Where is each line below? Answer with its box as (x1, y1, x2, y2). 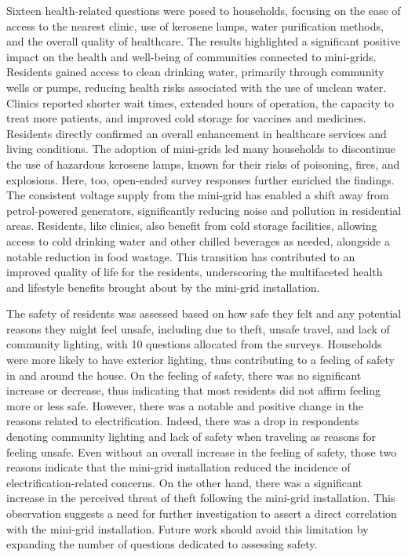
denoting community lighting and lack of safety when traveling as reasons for (6, 428, 376, 445)
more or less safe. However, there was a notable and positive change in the (6, 397, 364, 413)
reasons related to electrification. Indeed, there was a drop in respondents (6, 413, 359, 429)
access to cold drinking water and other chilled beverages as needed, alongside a (6, 232, 390, 249)
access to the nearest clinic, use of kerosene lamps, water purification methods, (6, 17, 384, 34)
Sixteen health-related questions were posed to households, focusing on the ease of (6, 2, 401, 18)
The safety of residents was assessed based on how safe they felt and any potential (6, 305, 402, 322)
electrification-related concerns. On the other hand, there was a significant (6, 474, 362, 490)
